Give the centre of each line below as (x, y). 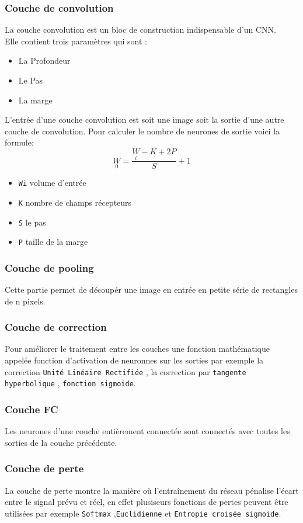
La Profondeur (44, 60)
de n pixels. (25, 301)
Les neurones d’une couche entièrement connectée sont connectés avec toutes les (147, 431)
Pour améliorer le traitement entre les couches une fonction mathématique (137, 349)
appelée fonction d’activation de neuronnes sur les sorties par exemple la (134, 360)
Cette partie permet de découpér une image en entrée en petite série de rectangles (151, 290)
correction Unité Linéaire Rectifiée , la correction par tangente (126, 371)
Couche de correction (56, 327)
